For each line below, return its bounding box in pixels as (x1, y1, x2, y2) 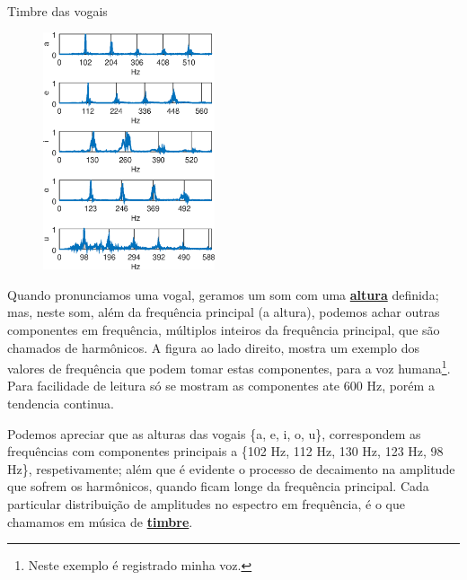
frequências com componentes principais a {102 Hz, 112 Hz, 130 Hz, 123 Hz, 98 (7, 442, 444, 461)
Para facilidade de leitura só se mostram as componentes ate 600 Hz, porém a (7, 376, 435, 395)
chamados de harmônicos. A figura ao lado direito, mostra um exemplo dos (7, 338, 419, 356)
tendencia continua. (7, 394, 115, 413)
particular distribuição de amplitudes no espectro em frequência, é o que (7, 494, 405, 513)
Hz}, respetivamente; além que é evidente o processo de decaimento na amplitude (7, 459, 455, 478)
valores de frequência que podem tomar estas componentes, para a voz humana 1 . (7, 356, 451, 377)
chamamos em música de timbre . (7, 512, 193, 531)
